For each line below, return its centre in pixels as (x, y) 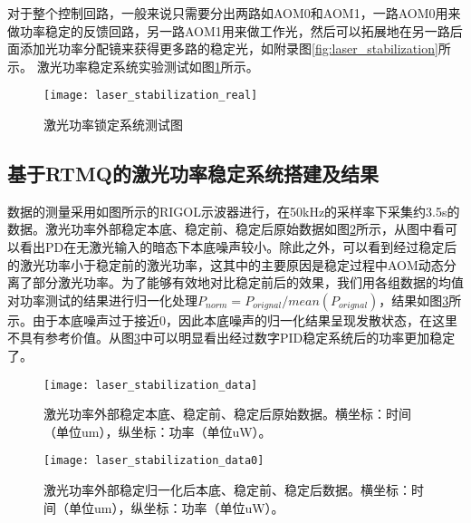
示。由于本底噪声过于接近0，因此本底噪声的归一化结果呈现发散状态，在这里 (232, 320)
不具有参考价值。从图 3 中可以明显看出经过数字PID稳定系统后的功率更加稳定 (231, 338)
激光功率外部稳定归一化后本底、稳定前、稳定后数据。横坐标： (227, 490)
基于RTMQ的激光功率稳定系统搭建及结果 (193, 174)
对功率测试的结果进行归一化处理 (102, 300)
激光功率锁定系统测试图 (113, 125)
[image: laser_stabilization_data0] (154, 461)
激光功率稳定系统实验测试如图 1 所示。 (148, 66)
